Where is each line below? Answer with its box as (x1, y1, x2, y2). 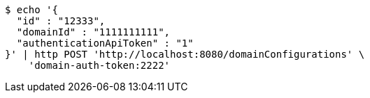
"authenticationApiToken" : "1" (16, 38, 194, 49)
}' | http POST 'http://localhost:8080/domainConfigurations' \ (5, 49, 365, 60)
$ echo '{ (5, 4, 58, 15)
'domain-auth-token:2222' (28, 60, 171, 71)
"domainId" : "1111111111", (16, 26, 171, 38)
